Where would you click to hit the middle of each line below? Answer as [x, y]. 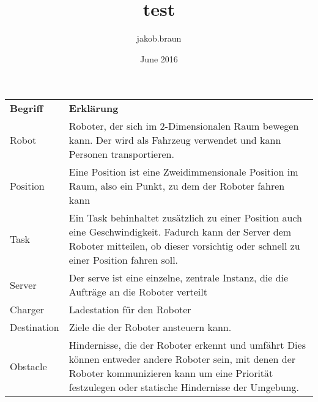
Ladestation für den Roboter [130, 310]
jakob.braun [159, 38]
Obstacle [28, 366]
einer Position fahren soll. [124, 260]
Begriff [27, 108]
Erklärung [94, 108]
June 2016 [159, 58]
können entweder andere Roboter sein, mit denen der [182, 359]
